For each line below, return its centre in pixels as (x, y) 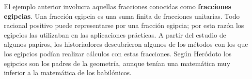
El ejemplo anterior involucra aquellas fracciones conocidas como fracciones (118, 6)
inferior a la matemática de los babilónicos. (68, 72)
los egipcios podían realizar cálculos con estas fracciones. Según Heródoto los (118, 53)
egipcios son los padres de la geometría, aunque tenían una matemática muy (117, 63)
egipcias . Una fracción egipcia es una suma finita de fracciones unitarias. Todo (122, 16)
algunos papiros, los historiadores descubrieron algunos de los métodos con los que (126, 44)
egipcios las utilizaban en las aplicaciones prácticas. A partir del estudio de (115, 34)
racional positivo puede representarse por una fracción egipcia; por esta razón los (124, 25)
